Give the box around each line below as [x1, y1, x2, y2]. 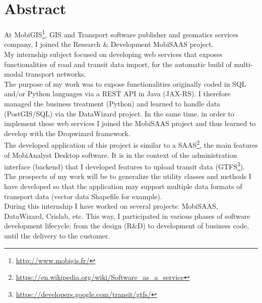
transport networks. [25, 69, 86, 79]
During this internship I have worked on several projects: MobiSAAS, [4, 201, 218, 211]
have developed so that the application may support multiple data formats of [4, 181, 242, 191]
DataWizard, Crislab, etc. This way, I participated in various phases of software [4, 210, 250, 221]
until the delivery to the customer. [4, 230, 110, 240]
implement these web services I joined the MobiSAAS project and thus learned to [4, 118, 256, 129]
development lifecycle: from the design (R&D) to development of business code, [4, 220, 249, 231]
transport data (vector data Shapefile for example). [4, 191, 162, 201]
